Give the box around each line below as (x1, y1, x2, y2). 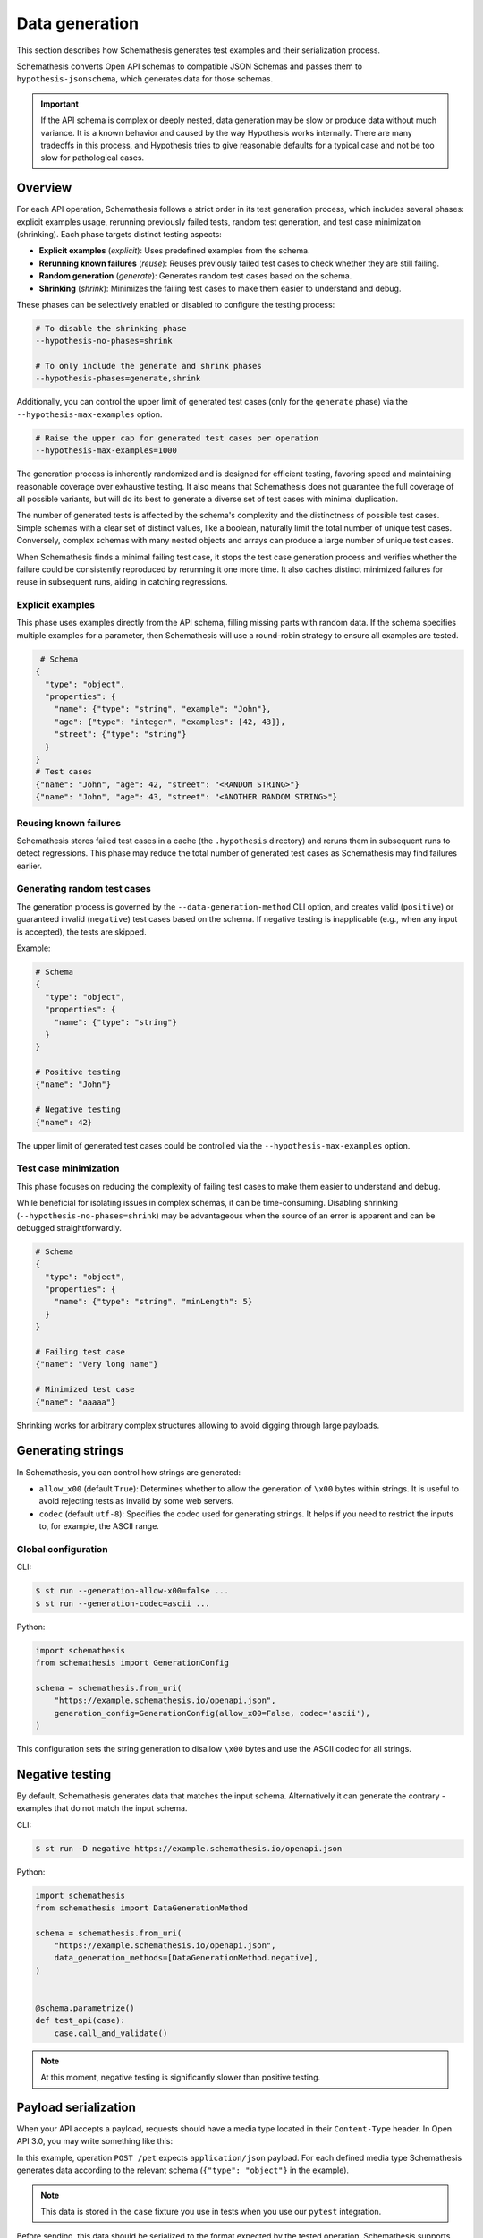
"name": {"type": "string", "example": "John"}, (54, 704, 272, 714)
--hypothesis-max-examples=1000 (35, 446, 178, 456)
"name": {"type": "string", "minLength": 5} (54, 1296, 253, 1307)
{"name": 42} (35, 1117, 93, 1127)
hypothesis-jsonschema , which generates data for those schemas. (16, 73, 273, 84)
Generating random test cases (16, 883, 151, 895)
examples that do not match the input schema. (16, 1803, 188, 1814)
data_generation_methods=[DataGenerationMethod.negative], (54, 1952, 319, 1963)
